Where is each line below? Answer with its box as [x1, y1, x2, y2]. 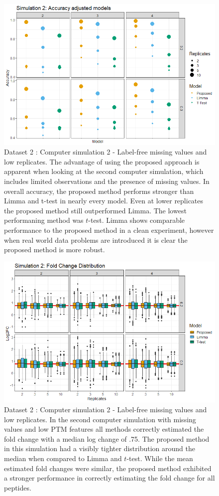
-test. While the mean [126, 453, 193, 463]
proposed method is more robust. [4, 244, 105, 255]
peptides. [4, 482, 31, 493]
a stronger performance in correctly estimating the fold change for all [4, 473, 215, 483]
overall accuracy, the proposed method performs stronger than [4, 185, 194, 196]
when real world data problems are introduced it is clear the [4, 234, 188, 245]
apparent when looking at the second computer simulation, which [4, 166, 204, 176]
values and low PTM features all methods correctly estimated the [4, 424, 204, 434]
